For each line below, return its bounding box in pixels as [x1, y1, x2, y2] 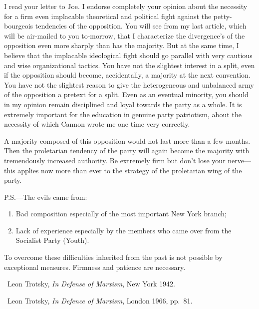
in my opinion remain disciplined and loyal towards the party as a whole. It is [4, 99, 242, 109]
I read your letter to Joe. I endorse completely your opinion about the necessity [4, 1, 248, 11]
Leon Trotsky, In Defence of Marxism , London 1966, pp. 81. [7, 295, 193, 305]
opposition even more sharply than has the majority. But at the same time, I [4, 40, 239, 51]
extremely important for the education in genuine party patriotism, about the [4, 109, 242, 119]
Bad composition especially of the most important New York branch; [15, 208, 227, 219]
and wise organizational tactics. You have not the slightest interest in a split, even [4, 60, 255, 70]
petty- [213, 11, 232, 21]
